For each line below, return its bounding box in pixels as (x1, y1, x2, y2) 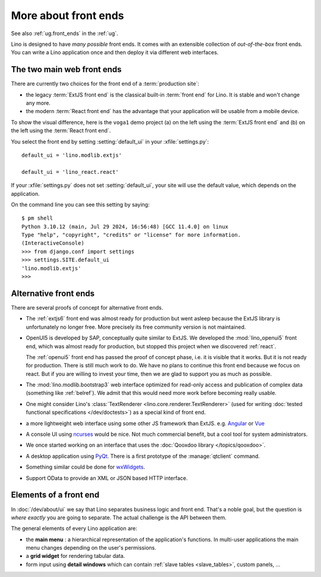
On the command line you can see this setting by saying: (11, 201, 150, 208)
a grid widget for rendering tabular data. (26, 553, 125, 560)
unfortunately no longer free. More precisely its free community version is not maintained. (26, 323, 246, 330)
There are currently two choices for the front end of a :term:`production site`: (11, 80, 199, 88)
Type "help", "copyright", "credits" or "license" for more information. (21, 232, 241, 238)
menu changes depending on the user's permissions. (26, 544, 157, 551)
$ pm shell (21, 215, 53, 222)
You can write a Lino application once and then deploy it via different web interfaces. (11, 49, 219, 56)
